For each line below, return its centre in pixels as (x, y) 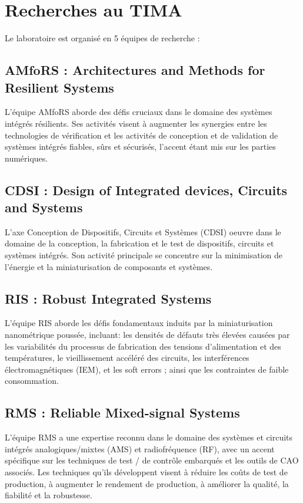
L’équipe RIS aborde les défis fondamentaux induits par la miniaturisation (139, 323)
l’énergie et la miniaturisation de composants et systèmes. (109, 266)
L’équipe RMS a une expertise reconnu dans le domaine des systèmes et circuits (149, 437)
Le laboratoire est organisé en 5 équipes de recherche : (102, 38)
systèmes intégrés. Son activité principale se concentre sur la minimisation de (144, 255)
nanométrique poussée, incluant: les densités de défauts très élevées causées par (147, 335)
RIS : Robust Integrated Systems (108, 298)
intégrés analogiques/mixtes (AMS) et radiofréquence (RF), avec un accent (140, 448)
